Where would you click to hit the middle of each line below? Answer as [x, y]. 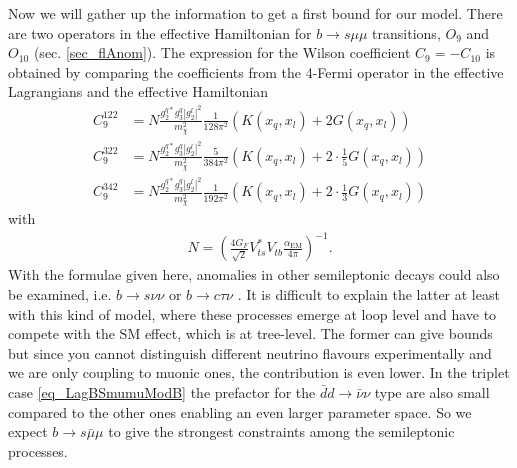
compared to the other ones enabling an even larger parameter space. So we [240, 411]
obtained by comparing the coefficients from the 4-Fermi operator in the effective [256, 71]
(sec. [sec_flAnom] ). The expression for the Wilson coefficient [222, 52]
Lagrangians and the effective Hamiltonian [138, 91]
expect [28, 431]
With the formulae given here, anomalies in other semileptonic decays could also [254, 274]
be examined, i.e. [60, 294]
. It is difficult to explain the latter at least [368, 294]
